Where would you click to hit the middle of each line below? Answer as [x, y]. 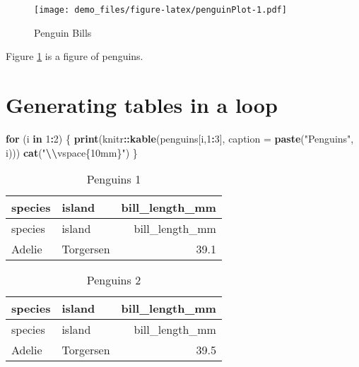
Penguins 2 [114, 280]
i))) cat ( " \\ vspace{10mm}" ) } [72, 152]
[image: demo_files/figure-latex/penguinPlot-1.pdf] [160, 10]
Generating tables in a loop [142, 105]
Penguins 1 [114, 179]
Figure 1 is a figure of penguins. [75, 56]
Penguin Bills [63, 32]
